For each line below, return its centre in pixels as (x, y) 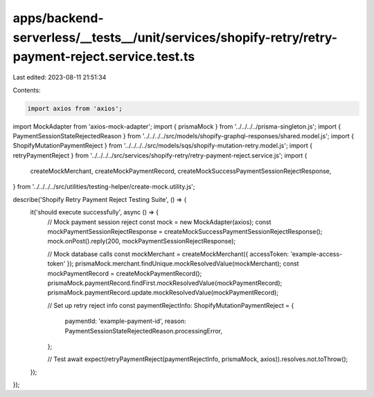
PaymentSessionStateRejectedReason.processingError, (144, 331)
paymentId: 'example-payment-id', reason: (125, 321)
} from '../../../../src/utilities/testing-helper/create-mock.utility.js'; (104, 187)
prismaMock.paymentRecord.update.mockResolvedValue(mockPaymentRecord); (163, 293)
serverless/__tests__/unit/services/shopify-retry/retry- (175, 37)
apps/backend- (58, 18)
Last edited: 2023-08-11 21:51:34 (60, 77)
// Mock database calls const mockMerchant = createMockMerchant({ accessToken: (168, 254)
